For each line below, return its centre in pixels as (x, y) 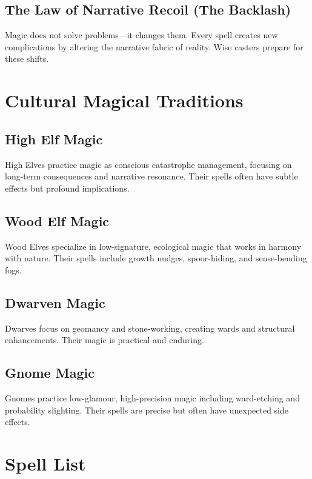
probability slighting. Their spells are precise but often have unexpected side (147, 410)
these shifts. (27, 59)
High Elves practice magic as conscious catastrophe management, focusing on (148, 164)
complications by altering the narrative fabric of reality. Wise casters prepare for (154, 46)
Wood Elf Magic (57, 220)
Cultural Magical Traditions (124, 100)
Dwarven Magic (55, 302)
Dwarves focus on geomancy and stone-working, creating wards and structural (150, 328)
